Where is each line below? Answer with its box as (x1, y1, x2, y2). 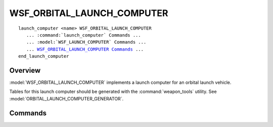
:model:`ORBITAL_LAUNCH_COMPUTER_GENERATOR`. (9, 95, 124, 101)
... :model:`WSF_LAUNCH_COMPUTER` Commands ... (26, 39, 147, 45)
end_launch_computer (18, 53, 69, 59)
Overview (9, 66, 41, 75)
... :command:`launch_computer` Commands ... (26, 32, 141, 38)
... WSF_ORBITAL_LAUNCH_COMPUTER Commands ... (26, 46, 144, 52)
